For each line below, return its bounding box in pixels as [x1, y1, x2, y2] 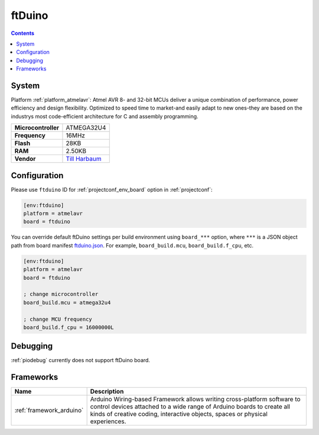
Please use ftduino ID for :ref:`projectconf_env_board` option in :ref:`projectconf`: [11, 186, 213, 193]
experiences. [90, 417, 126, 426]
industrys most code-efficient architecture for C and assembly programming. [11, 112, 198, 120]
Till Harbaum [66, 154, 102, 163]
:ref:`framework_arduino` [14, 406, 84, 414]
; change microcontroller [23, 291, 99, 298]
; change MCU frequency [23, 315, 93, 323]
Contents [11, 30, 35, 37]
